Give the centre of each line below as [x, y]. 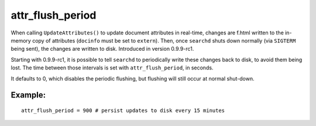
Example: [28, 95]
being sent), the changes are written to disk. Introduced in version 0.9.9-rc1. [102, 49]
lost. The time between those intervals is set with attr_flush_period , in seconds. [112, 68]
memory [21, 40]
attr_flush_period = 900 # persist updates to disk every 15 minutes [123, 110]
